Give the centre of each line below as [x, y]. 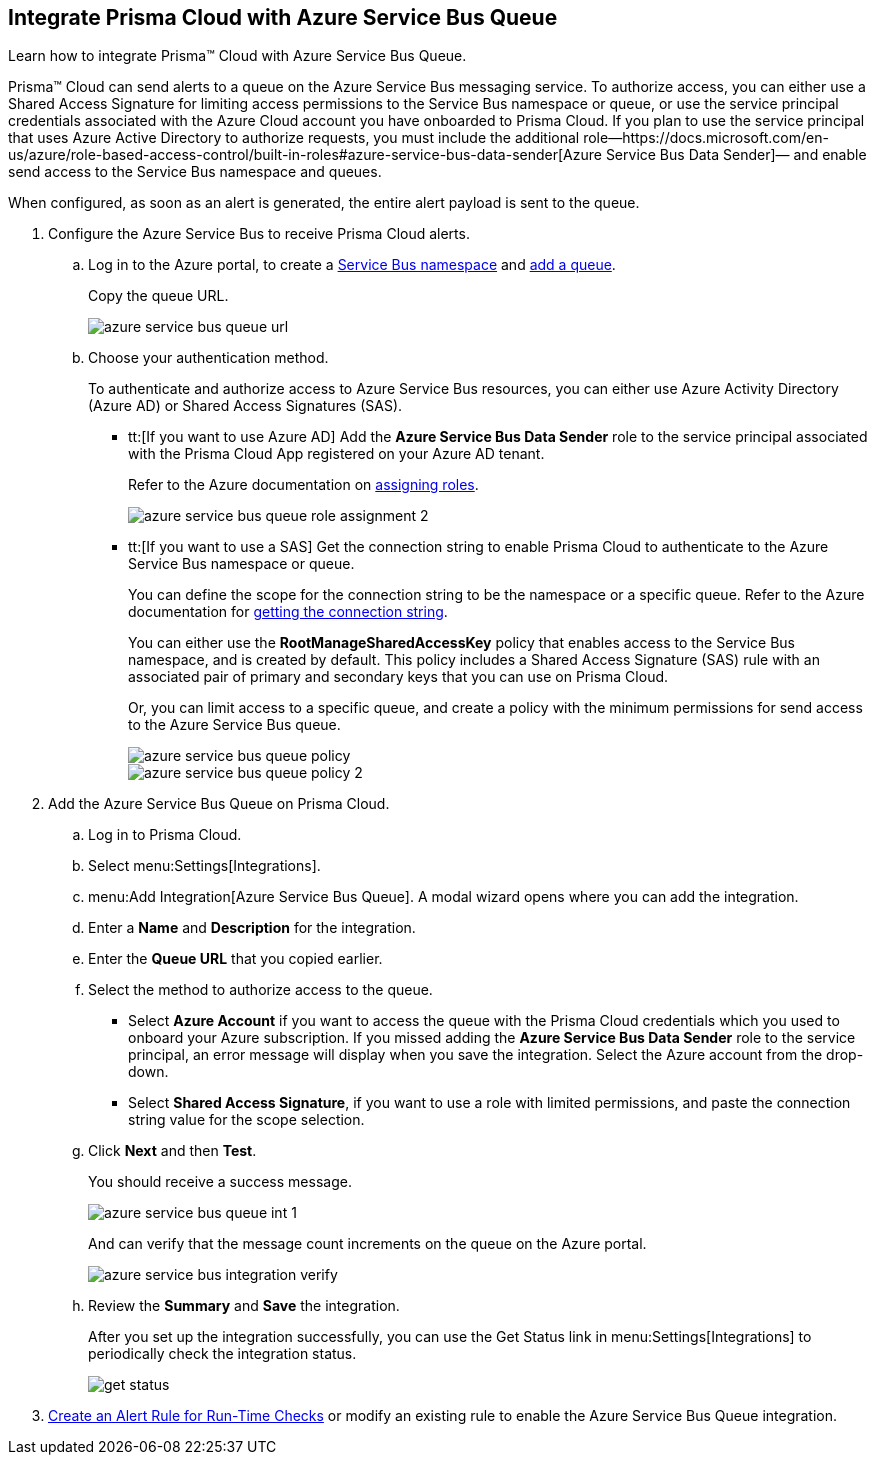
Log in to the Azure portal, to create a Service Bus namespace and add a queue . [352, 265]
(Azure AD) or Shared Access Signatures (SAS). [245, 406]
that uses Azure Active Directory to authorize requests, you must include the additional [294, 138]
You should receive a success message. [220, 1182]
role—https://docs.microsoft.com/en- [706, 138]
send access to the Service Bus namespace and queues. [195, 172]
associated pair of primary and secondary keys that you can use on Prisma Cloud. [398, 677]
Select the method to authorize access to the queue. [260, 990]
